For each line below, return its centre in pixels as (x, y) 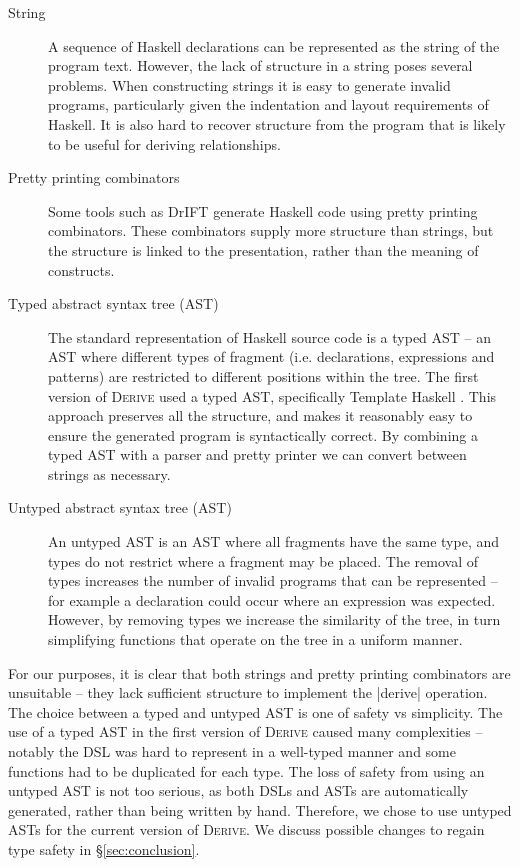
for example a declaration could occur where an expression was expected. (272, 599)
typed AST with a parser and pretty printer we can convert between (257, 454)
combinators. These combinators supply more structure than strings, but (271, 230)
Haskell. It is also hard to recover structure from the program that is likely (277, 123)
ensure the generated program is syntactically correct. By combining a (263, 434)
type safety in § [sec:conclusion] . (104, 848)
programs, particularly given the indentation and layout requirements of (268, 104)
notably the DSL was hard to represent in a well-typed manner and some (232, 751)
